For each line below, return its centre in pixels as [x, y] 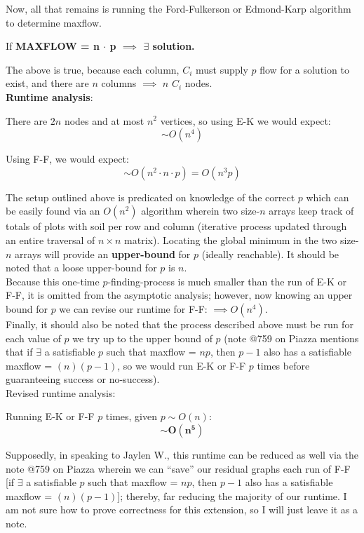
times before [283, 365]
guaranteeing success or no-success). [83, 379]
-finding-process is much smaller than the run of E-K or [227, 281]
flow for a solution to [304, 69]
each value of [33, 338]
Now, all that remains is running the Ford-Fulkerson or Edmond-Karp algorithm [178, 8]
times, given [132, 416]
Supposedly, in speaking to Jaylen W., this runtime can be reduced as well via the [182, 455]
